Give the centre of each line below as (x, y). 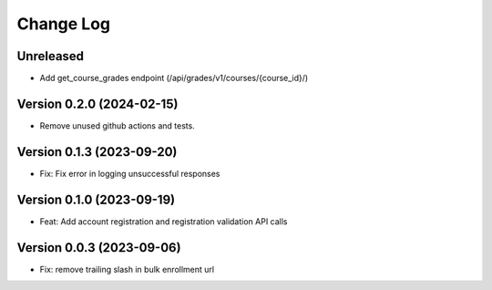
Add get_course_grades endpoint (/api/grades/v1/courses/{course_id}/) (174, 78)
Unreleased (51, 56)
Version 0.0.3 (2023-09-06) (99, 248)
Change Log (64, 24)
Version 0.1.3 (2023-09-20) (97, 152)
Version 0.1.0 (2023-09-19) (96, 199)
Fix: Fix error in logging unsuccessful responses (130, 173)
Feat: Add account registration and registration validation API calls (164, 221)
